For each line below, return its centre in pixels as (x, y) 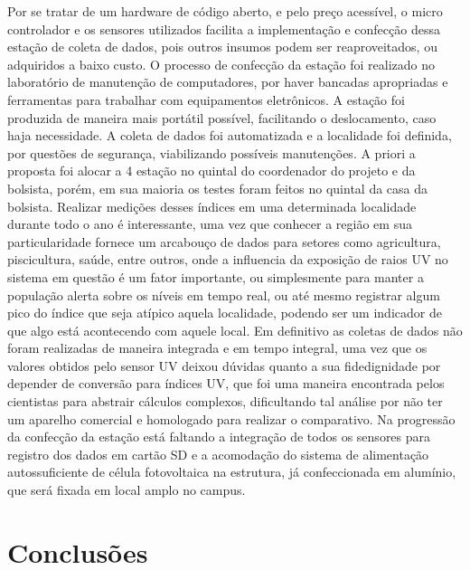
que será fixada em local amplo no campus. (127, 490)
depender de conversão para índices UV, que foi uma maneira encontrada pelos (226, 383)
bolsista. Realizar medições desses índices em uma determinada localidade (212, 206)
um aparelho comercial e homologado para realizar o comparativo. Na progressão (231, 418)
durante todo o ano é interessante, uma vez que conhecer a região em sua (210, 224)
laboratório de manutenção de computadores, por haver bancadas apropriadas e (228, 82)
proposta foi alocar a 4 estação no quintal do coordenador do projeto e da (211, 171)
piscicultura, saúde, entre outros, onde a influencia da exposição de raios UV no (228, 259)
